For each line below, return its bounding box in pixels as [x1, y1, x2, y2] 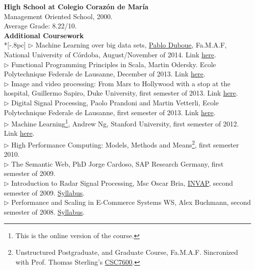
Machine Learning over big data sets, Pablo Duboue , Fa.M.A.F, [35, 40, 227, 50]
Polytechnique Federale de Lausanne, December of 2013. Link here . [4, 69, 205, 79]
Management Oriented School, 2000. [4, 11, 113, 21]
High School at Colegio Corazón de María [4, 1, 149, 11]
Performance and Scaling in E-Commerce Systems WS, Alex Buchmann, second [11, 197, 251, 207]
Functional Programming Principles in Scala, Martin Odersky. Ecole [11, 59, 216, 69]
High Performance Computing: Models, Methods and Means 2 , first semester [11, 138, 239, 149]
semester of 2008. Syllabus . [4, 206, 85, 217]
